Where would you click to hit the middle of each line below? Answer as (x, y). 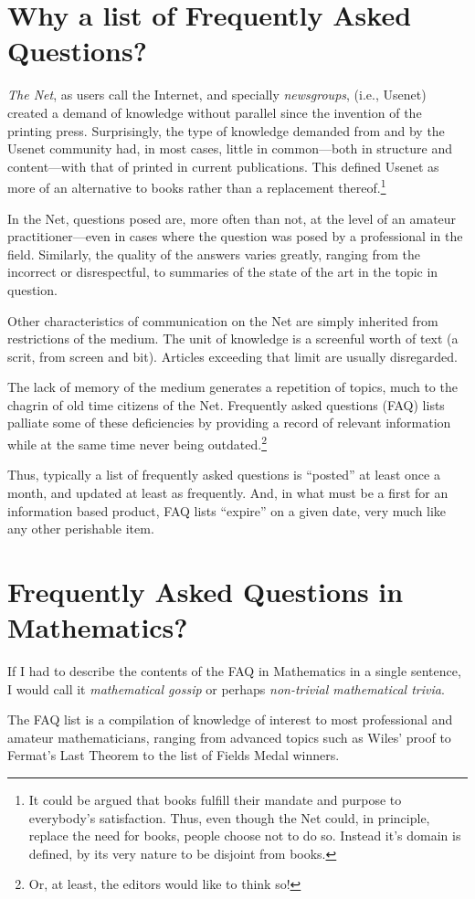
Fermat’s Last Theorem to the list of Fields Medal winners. (174, 755)
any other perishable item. (81, 529)
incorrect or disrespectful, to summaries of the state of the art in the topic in (223, 272)
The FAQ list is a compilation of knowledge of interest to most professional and (230, 719)
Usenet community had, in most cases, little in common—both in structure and (230, 148)
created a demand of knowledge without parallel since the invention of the (215, 112)
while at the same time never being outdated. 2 (137, 443)
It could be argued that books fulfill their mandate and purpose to (215, 799)
